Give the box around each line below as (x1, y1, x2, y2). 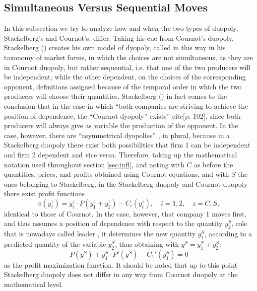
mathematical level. (4, 279, 63, 290)
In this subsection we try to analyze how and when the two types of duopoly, (4, 23, 238, 33)
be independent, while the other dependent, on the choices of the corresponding (4, 72, 246, 82)
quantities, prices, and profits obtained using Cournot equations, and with (4, 169, 229, 179)
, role (231, 218, 247, 228)
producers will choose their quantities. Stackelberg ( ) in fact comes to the (4, 91, 227, 101)
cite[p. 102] (172, 113, 205, 120)
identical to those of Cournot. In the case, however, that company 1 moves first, (4, 208, 247, 218)
